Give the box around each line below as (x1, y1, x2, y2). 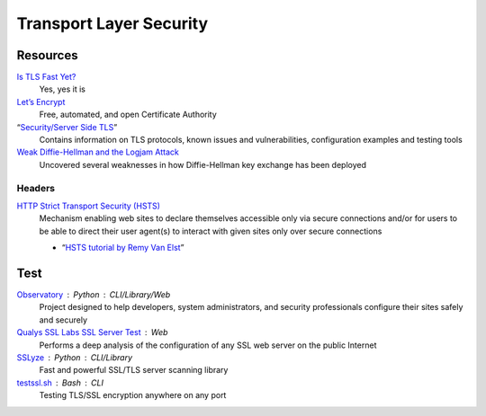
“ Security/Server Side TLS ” (16, 121, 118, 132)
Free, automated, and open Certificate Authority (39, 109, 218, 120)
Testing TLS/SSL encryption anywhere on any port (39, 390, 227, 401)
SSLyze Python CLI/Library (16, 351, 133, 363)
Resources (16, 48, 78, 63)
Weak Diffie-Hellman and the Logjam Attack (16, 146, 179, 157)
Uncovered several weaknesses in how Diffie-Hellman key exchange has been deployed (39, 159, 366, 170)
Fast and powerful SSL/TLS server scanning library (39, 365, 229, 376)
